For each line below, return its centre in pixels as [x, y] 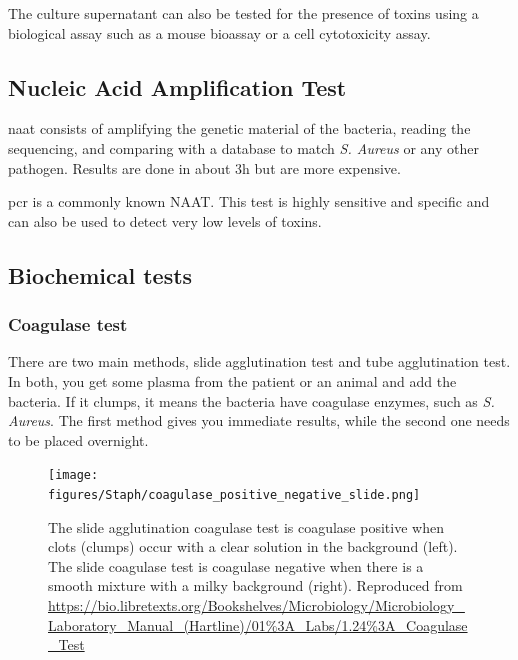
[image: [73, 475]
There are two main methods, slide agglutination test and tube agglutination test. [259, 361]
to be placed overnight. [78, 439]
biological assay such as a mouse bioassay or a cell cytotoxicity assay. [219, 32]
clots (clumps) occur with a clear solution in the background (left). [253, 546]
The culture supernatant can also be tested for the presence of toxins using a [243, 13]
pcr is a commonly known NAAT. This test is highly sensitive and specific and [249, 201]
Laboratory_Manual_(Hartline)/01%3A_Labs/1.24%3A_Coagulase [258, 624]
